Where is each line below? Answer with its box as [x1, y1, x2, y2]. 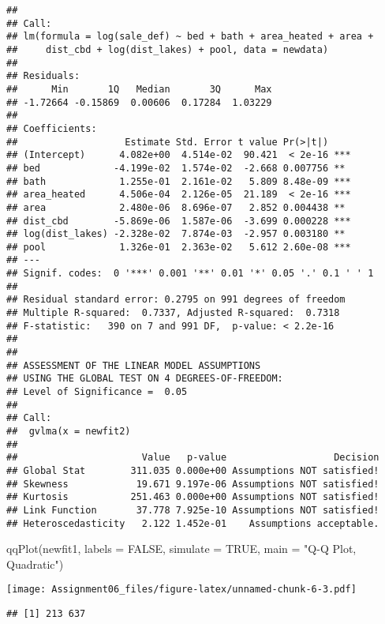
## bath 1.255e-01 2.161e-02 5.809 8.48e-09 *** [6, 175, 351, 187]
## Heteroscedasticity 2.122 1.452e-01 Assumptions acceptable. [6, 517, 379, 529]
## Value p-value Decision [6, 452, 379, 464]
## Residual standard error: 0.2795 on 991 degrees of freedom [6, 294, 346, 306]
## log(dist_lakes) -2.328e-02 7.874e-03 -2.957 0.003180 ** [6, 228, 346, 240]
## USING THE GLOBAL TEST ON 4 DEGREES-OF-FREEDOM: [6, 373, 283, 385]
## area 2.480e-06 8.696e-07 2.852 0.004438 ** [6, 201, 346, 213]
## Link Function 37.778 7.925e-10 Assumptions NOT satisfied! [6, 504, 379, 516]
